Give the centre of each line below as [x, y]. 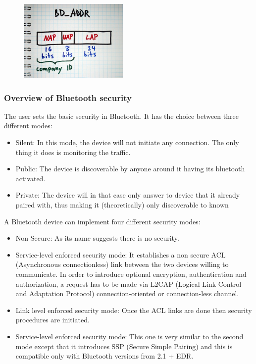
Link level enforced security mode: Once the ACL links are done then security [134, 310]
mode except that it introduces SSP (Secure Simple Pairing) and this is [124, 346]
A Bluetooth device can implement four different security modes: [102, 221]
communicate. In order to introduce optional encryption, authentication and [131, 274]
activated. [30, 178]
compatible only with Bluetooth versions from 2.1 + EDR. [104, 356]
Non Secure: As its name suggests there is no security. [97, 238]
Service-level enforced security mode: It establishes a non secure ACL [121, 254]
